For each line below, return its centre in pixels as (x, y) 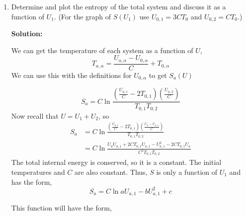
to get (158, 75)
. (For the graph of (82, 16)
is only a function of (187, 172)
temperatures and (38, 172)
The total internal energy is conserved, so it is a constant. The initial (116, 162)
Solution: (27, 34)
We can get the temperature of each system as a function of (102, 50)
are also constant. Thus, (111, 172)
